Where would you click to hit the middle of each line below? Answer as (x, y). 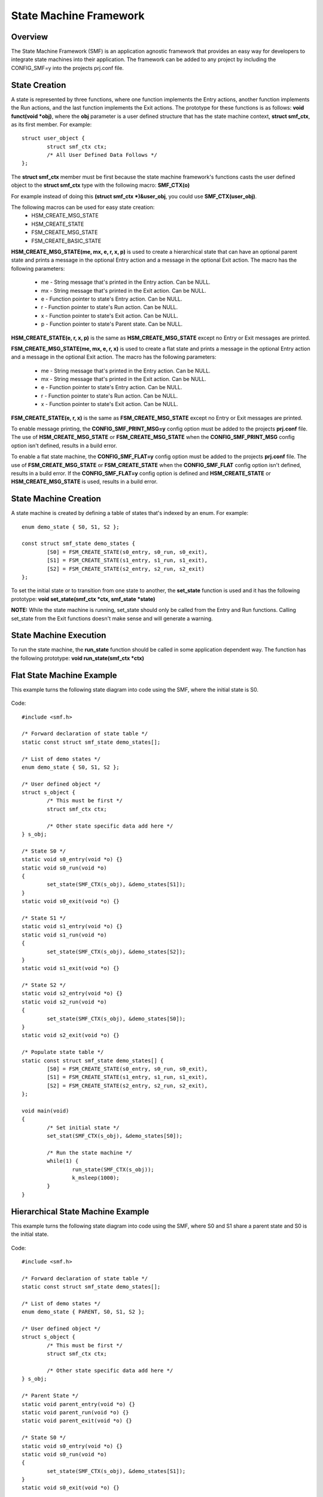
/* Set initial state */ (83, 1128)
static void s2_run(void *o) (64, 1002)
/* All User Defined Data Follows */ (102, 155)
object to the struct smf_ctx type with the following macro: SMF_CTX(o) (100, 185)
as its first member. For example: (51, 124)
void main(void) (45, 1110)
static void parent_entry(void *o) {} (79, 1404)
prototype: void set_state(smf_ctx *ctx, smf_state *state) (83, 599)
